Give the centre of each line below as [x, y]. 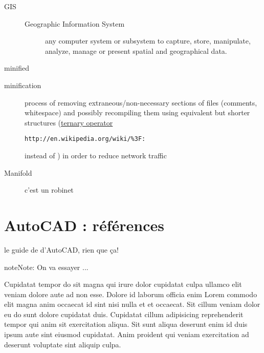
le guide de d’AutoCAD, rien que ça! [61, 249]
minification [23, 85]
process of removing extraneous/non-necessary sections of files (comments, [141, 102]
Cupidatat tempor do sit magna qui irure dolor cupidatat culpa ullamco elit [123, 284]
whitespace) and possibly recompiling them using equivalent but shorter [137, 112]
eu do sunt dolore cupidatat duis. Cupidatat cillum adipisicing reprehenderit [124, 314]
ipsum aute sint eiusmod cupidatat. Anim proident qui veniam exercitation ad [127, 334]
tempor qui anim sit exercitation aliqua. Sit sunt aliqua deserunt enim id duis [126, 324]
